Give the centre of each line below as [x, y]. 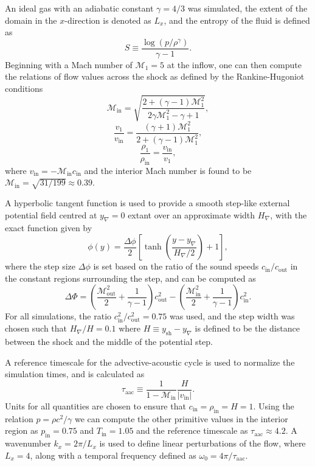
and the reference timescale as [192, 430]
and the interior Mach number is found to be [168, 170]
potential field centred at [51, 214]
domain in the [31, 20]
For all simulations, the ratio [58, 316]
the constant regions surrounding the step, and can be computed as [130, 278]
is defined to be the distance [247, 328]
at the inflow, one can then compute [234, 64]
